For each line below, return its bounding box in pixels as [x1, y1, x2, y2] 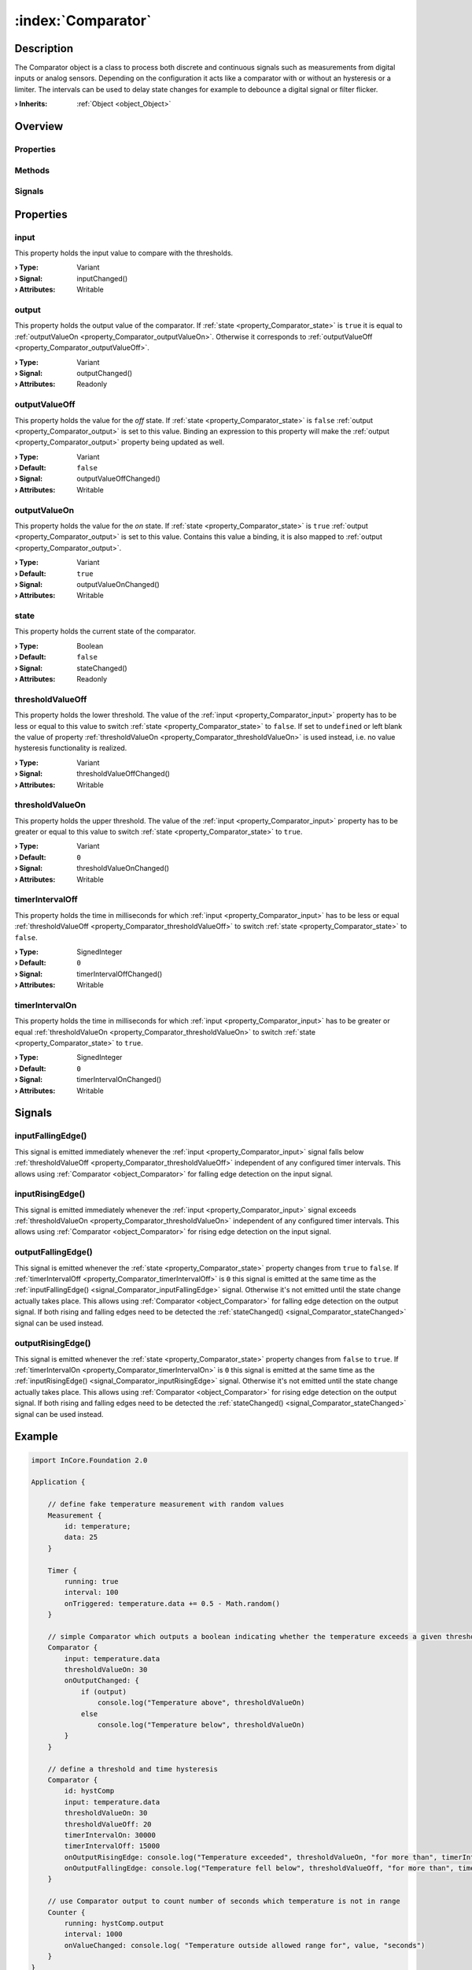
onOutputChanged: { [64, 1676, 139, 1686]
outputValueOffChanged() [76, 474, 160, 484]
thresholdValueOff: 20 [64, 1819, 153, 1828]
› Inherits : [14, 99, 48, 109]
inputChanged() [76, 273, 128, 283]
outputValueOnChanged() [76, 579, 160, 589]
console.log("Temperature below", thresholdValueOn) [97, 1720, 305, 1729]
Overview [14, 120, 64, 133]
